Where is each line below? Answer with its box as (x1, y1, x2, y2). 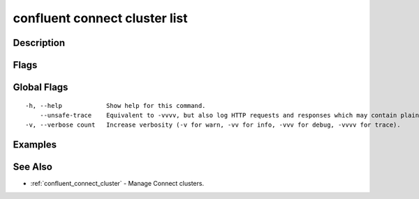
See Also (13, 161, 52, 173)
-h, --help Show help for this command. (25, 102, 206, 109)
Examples (13, 139, 57, 151)
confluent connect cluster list (13, 10, 188, 26)
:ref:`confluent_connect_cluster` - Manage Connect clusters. (30, 180, 205, 188)
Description (13, 37, 66, 49)
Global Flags (13, 81, 68, 93)
